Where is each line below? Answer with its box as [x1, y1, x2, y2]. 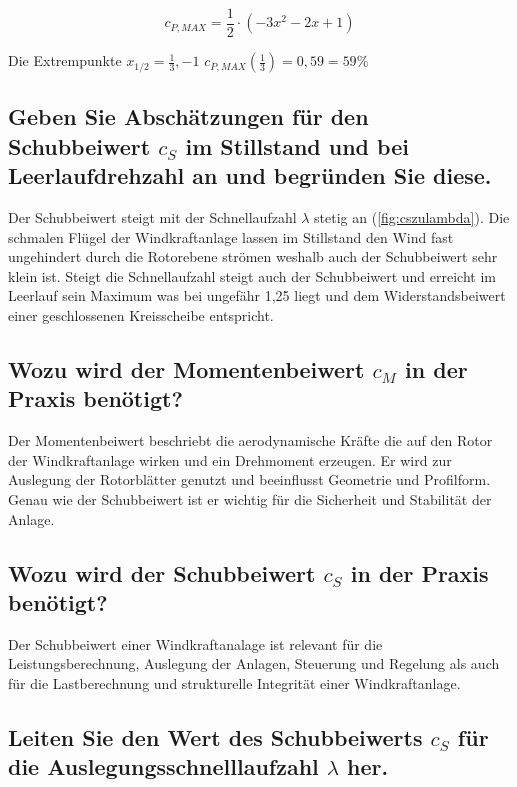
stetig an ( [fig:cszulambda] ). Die [314, 207, 510, 228]
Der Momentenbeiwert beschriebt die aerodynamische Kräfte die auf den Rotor [8, 430, 493, 451]
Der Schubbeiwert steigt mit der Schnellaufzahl [8, 207, 297, 228]
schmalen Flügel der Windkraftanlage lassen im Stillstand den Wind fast [8, 226, 454, 247]
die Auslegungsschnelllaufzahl [8, 751, 319, 782]
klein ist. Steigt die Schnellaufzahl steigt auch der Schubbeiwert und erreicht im [8, 265, 496, 286]
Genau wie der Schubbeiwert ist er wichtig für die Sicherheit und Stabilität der [8, 488, 492, 509]
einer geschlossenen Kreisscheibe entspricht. [8, 305, 274, 326]
